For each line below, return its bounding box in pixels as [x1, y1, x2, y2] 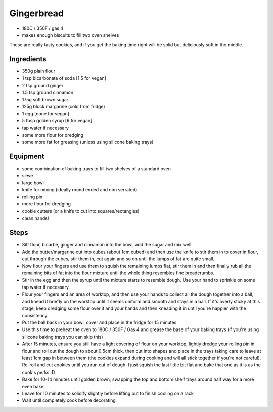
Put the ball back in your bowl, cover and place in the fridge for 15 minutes [22, 319, 177, 325]
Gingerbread [9, 8, 64, 19]
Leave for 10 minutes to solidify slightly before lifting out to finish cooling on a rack [22, 390, 194, 396]
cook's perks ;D [22, 369, 55, 375]
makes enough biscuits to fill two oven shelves [22, 32, 119, 38]
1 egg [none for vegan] [22, 110, 70, 116]
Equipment [9, 152, 45, 160]
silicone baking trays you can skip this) [22, 334, 103, 340]
